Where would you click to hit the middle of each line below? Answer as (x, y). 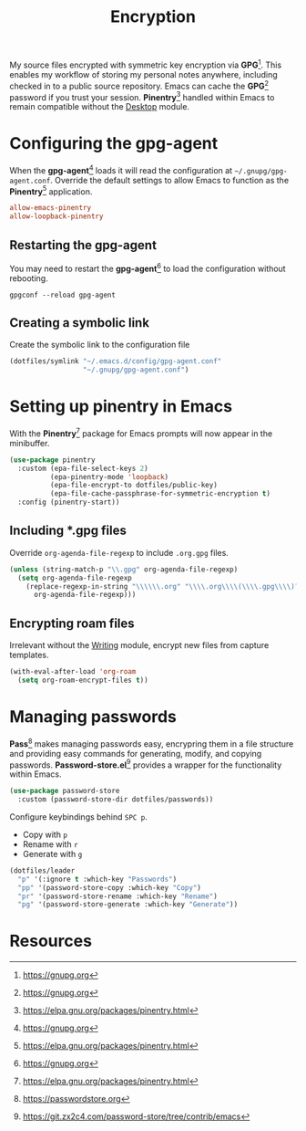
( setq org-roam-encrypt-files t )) (83, 681)
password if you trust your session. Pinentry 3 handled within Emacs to (142, 96)
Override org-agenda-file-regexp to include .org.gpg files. (119, 552)
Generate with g (52, 853)
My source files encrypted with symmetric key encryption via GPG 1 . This (146, 64)
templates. (29, 655)
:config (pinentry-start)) (69, 503)
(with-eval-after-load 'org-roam (73, 672)
